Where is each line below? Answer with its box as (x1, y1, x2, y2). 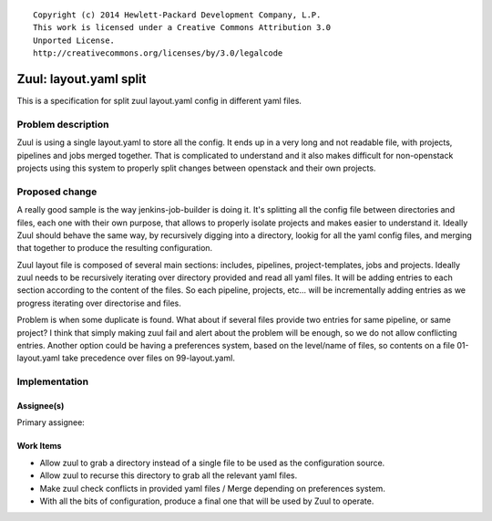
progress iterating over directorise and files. (16, 297, 181, 308)
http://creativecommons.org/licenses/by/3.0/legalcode (33, 48, 283, 58)
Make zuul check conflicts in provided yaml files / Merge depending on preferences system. (39, 483, 386, 494)
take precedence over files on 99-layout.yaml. (62, 352, 236, 364)
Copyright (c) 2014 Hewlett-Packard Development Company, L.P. (33, 10, 322, 20)
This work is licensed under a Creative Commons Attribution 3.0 (33, 23, 332, 33)
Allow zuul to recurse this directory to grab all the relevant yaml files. (39, 470, 298, 481)
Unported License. (33, 35, 116, 46)
